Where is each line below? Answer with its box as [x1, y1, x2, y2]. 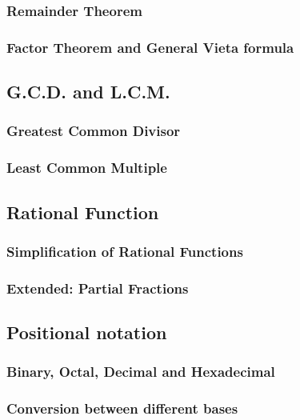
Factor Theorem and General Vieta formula [6, 37, 294, 57]
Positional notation [6, 320, 167, 345]
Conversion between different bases [6, 398, 238, 418]
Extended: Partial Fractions [6, 278, 189, 298]
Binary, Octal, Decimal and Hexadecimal [6, 362, 275, 382]
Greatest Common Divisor [6, 121, 181, 141]
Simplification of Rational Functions [6, 241, 243, 261]
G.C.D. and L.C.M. [6, 79, 170, 104]
